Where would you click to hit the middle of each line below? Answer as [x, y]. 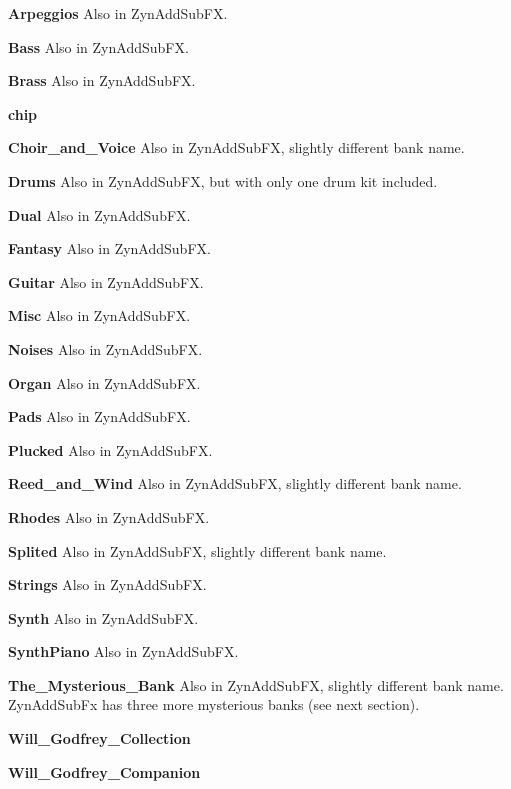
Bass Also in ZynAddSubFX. [98, 46]
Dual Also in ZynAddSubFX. [99, 214]
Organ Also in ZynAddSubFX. [104, 382]
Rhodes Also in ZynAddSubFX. [109, 516]
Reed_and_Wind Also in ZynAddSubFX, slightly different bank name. [235, 483]
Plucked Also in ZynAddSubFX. [110, 449]
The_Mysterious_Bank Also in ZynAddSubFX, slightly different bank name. [256, 684]
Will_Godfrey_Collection [99, 738]
